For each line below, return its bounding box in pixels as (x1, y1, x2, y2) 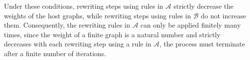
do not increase (201, 10, 246, 20)
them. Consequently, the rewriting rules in (4, 20, 130, 30)
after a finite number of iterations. (4, 48, 106, 58)
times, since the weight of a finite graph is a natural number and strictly (4, 29, 221, 39)
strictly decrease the (173, 1, 234, 11)
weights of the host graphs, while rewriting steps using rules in (4, 10, 191, 20)
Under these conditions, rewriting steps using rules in (4, 1, 164, 11)
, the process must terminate (159, 39, 245, 49)
